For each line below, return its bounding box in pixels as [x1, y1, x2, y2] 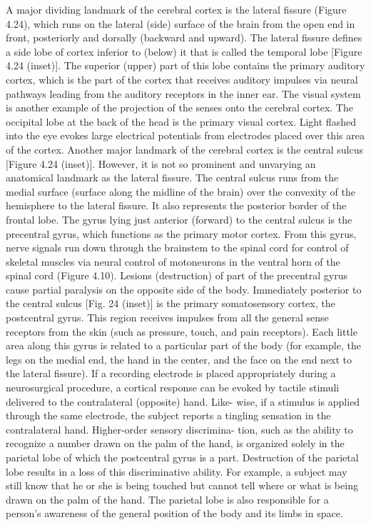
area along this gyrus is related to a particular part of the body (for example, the [6, 338, 361, 353]
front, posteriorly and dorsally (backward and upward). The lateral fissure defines [6, 30, 362, 45]
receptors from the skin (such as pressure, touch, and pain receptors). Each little [6, 324, 357, 339]
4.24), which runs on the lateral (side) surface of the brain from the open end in [6, 16, 355, 31]
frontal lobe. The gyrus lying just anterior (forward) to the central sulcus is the [6, 211, 352, 226]
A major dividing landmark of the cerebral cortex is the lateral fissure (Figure [6, 2, 347, 16]
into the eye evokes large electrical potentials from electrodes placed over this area [6, 128, 365, 143]
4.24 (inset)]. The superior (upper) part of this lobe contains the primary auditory [6, 58, 365, 73]
